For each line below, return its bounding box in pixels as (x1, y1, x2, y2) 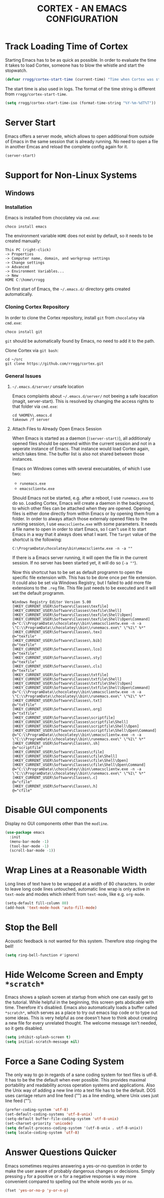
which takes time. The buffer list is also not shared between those (12, 451, 145, 457)
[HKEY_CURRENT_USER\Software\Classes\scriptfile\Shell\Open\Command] (12, 728, 157, 733)
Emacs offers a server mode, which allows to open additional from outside (5, 133, 155, 139)
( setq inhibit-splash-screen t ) (5, 1034, 71, 1039)
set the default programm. (12, 590, 65, 596)
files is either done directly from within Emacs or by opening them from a (12, 510, 159, 517)
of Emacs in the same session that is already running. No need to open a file (5, 138, 159, 144)
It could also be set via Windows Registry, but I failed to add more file (12, 580, 152, 586)
